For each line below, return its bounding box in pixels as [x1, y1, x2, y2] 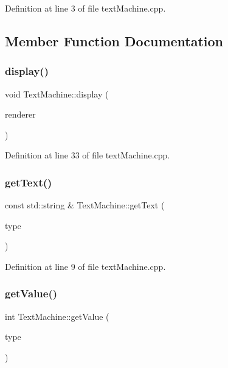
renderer [5, 108, 36, 121]
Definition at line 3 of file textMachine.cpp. [5, 2, 166, 14]
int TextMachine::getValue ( [5, 310, 109, 322]
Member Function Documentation [5, 31, 224, 50]
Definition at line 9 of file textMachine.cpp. [5, 260, 166, 272]
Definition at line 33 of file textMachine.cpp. [5, 149, 170, 161]
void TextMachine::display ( [5, 87, 109, 100]
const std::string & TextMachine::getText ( [5, 199, 165, 211]
